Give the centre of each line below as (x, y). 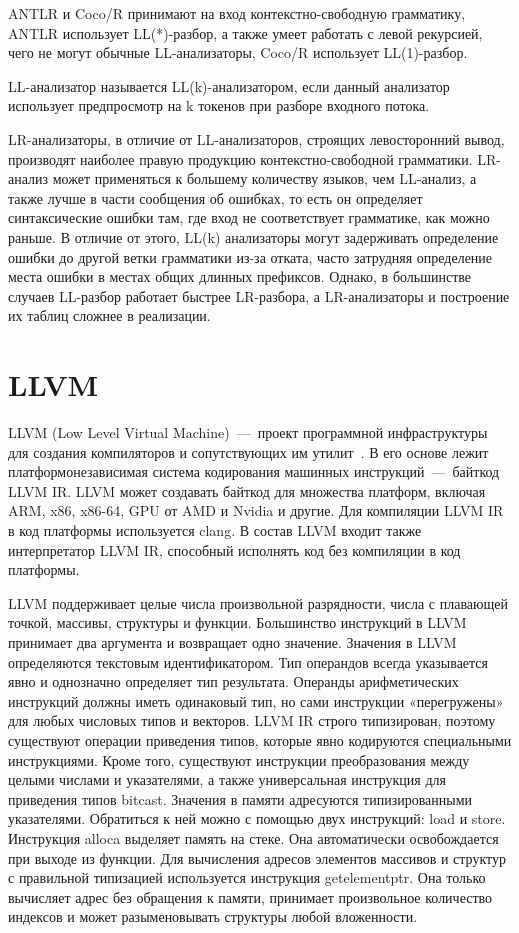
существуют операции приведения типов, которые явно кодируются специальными (260, 739)
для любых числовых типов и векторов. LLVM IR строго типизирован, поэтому (252, 720)
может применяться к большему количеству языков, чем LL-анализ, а (264, 178)
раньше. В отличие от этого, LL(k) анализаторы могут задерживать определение (253, 236)
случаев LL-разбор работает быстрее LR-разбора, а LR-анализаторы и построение (259, 295)
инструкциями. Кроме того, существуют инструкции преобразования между (239, 759)
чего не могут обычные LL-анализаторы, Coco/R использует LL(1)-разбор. (238, 52)
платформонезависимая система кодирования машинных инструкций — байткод (254, 471)
